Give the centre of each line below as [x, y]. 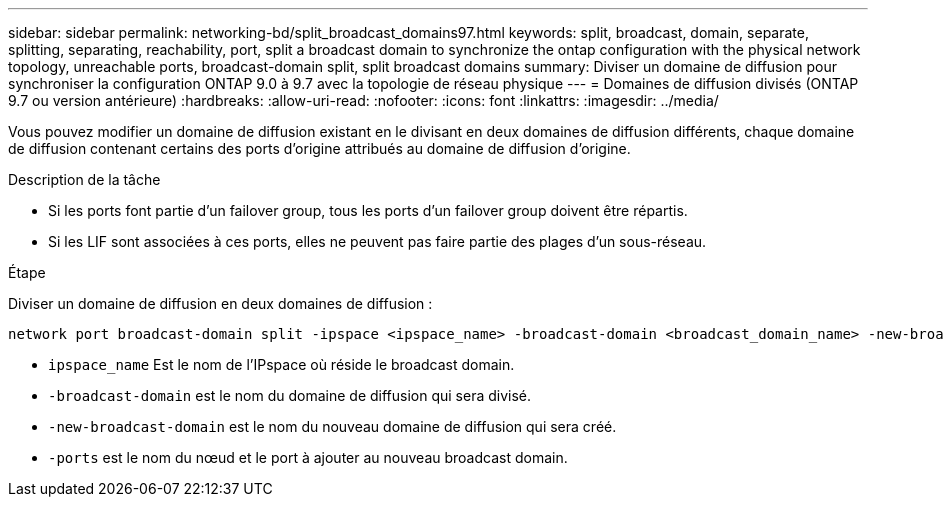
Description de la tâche [84, 179]
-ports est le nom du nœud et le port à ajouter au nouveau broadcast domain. [308, 457]
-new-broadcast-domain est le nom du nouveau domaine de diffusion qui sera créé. [332, 426]
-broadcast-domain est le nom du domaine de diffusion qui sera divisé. [290, 395]
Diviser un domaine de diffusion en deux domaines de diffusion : [220, 303]
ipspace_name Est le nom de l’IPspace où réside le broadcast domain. [281, 364]
